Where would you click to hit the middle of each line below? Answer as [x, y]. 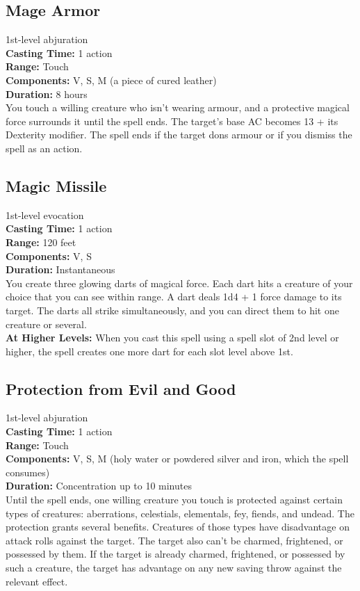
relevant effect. [37, 581]
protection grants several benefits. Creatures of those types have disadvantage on [178, 527]
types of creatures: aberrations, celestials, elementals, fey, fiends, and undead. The [180, 513]
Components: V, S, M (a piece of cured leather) [111, 80]
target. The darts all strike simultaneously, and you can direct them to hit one [172, 310]
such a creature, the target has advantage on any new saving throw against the [174, 568]
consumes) [28, 472]
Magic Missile [56, 185]
